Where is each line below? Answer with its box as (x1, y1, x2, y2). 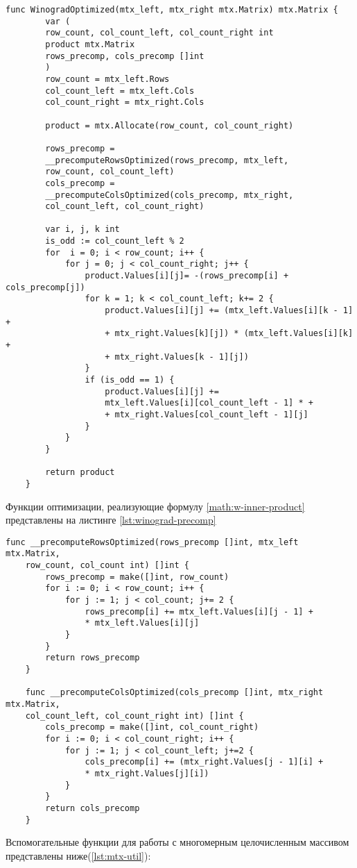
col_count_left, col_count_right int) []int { (25, 710, 244, 721)
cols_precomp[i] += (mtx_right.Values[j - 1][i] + (85, 757, 324, 767)
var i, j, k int (45, 224, 120, 235)
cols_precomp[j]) (6, 282, 85, 292)
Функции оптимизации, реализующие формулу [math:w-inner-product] (6, 499, 305, 513)
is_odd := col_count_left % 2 (45, 236, 184, 247)
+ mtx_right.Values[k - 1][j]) (105, 351, 249, 362)
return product (45, 467, 115, 478)
